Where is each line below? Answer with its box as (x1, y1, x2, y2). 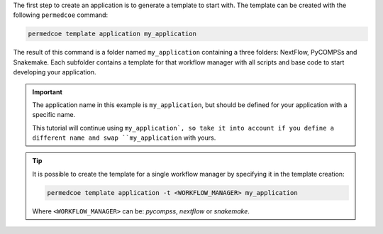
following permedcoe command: (13, 11, 109, 19)
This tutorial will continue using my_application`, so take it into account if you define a (32, 123, 335, 132)
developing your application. (13, 68, 96, 77)
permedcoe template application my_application (28, 30, 196, 38)
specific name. (32, 111, 76, 119)
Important (32, 87, 63, 96)
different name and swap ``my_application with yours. (32, 133, 216, 142)
